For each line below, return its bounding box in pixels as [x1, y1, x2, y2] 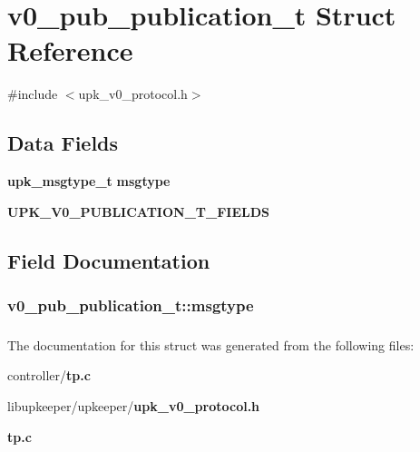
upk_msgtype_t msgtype [7, 172, 171, 191]
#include [7, 84, 58, 103]
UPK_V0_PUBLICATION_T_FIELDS [7, 201, 269, 221]
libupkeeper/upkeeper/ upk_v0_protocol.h [7, 397, 260, 416]
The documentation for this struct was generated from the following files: [7, 335, 415, 354]
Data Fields [7, 129, 119, 157]
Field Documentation [7, 246, 210, 274]
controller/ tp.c [7, 366, 91, 385]
